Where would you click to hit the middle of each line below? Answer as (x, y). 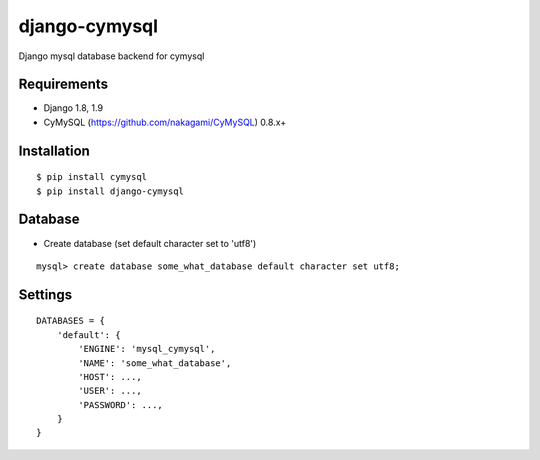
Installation (54, 150)
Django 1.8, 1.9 (73, 108)
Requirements (63, 84)
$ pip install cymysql (92, 177)
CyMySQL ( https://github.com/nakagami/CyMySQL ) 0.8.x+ (165, 122)
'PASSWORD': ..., (121, 404)
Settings (45, 294)
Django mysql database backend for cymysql (111, 56)
